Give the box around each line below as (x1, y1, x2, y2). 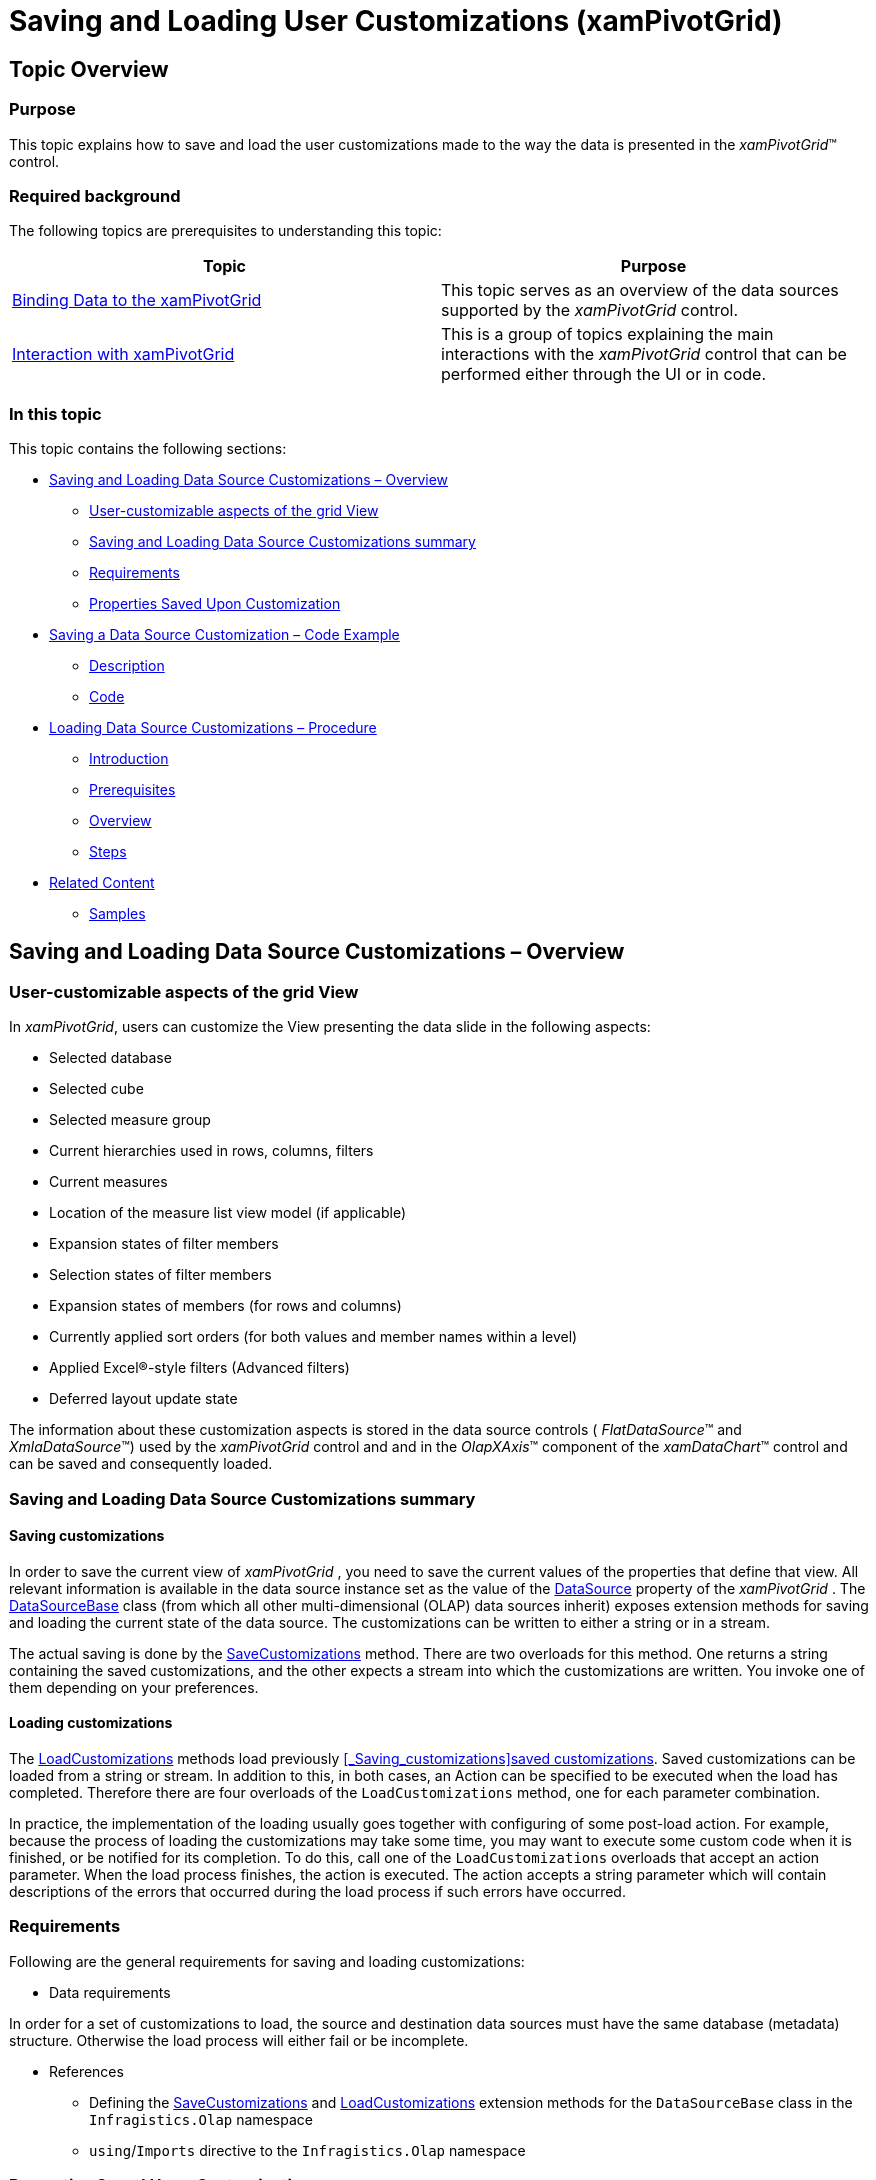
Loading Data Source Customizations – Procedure (49, 719, 377, 737)
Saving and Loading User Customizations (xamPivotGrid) (9, 4, 783, 38)
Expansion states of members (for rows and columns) (49, 1297, 402, 1315)
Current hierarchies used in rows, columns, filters (49, 1142, 374, 1160)
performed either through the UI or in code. (441, 364, 767, 385)
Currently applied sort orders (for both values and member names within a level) (49, 1328, 578, 1346)
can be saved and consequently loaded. (9, 1455, 273, 1473)
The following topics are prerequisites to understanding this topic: (9, 222, 442, 240)
